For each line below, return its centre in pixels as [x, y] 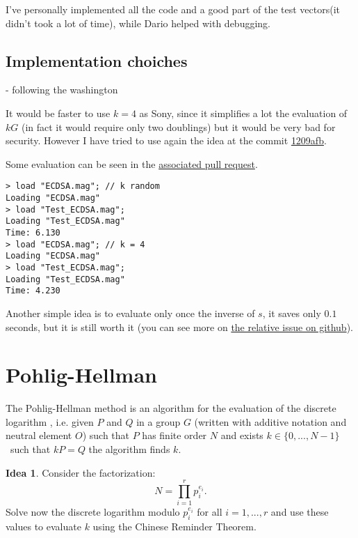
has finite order [174, 435]
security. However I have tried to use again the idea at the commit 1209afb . [166, 140]
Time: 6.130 [33, 232]
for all [210, 512]
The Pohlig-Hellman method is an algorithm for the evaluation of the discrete [171, 408]
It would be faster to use [58, 113]
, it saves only [292, 313]
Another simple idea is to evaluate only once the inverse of [130, 313]
